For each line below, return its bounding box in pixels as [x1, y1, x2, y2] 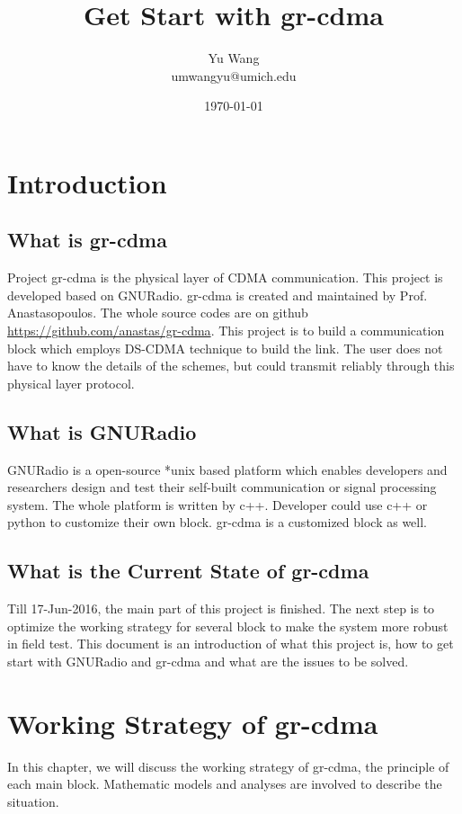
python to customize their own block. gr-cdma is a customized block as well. [7, 513, 427, 532]
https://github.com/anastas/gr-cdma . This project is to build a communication [7, 321, 445, 340]
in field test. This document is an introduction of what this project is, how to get [7, 634, 454, 653]
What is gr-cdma [7, 226, 167, 254]
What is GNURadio [7, 417, 197, 445]
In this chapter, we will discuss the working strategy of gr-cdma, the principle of [7, 756, 449, 775]
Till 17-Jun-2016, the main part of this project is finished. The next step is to [7, 599, 435, 618]
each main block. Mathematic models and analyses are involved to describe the [7, 774, 442, 793]
